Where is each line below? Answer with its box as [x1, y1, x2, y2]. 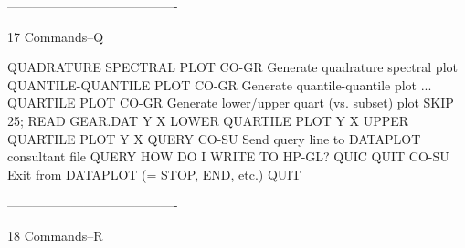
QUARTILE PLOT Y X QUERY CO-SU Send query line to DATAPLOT [7, 129, 421, 148]
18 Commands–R [7, 225, 103, 244]
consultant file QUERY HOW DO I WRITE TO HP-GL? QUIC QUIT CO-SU [7, 147, 449, 166]
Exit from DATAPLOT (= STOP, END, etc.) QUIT [7, 164, 301, 183]
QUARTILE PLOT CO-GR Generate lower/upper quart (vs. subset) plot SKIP [7, 93, 454, 112]
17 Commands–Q [7, 26, 104, 46]
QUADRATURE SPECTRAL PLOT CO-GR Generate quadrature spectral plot [7, 57, 458, 77]
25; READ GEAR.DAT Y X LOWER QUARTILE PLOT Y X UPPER [7, 110, 409, 129]
